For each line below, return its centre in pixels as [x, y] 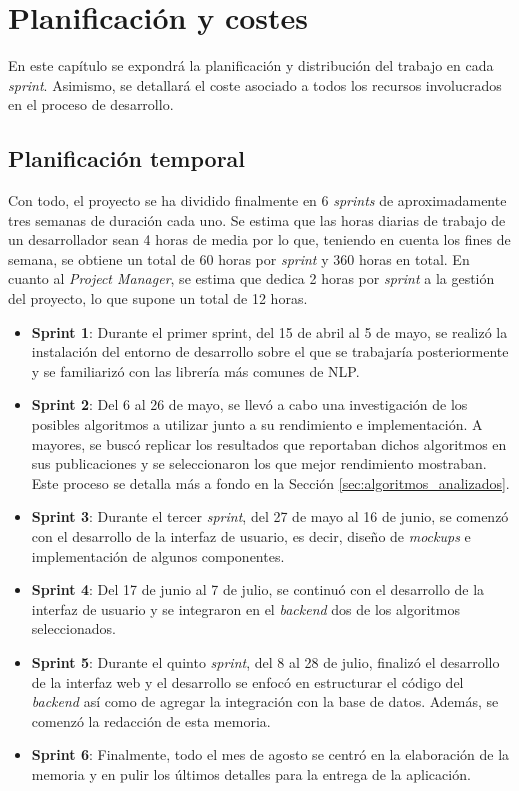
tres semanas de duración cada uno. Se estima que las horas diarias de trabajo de [257, 219]
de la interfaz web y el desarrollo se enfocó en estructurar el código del [247, 681]
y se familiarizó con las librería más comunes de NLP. [195, 370]
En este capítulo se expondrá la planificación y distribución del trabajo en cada [251, 65]
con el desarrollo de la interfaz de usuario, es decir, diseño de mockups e [251, 536]
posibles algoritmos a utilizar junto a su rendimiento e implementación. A [257, 424]
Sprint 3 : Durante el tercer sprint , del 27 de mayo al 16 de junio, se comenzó [270, 516]
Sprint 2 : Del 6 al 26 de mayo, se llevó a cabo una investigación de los [249, 404]
